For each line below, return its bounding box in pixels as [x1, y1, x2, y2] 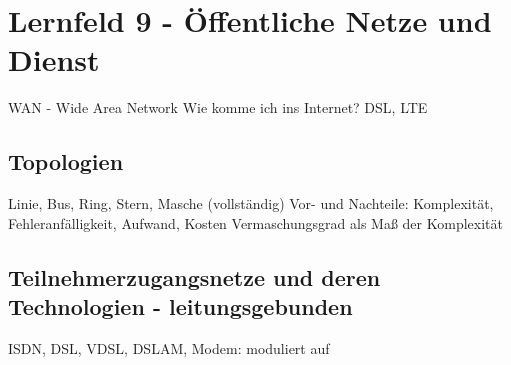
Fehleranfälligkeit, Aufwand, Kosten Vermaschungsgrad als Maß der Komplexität [8, 212, 503, 233]
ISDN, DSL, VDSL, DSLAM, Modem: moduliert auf [8, 337, 330, 358]
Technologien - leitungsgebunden [8, 291, 353, 322]
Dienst [8, 39, 100, 80]
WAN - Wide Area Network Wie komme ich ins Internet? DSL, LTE [8, 97, 428, 118]
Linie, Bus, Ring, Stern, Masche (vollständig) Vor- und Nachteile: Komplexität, [8, 193, 494, 214]
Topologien [8, 146, 124, 177]
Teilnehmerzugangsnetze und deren [8, 261, 381, 292]
